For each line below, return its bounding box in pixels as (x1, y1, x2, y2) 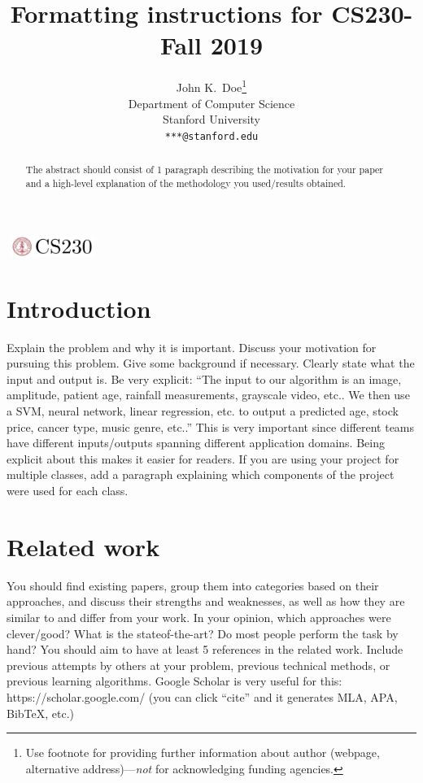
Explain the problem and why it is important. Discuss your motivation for (7, 338, 377, 355)
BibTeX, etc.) (7, 704, 75, 721)
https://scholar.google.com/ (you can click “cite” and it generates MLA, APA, (7, 688, 398, 705)
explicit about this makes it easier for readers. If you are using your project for (7, 450, 399, 467)
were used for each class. (7, 482, 129, 499)
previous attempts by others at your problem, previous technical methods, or (7, 656, 390, 673)
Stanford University (163, 111, 260, 128)
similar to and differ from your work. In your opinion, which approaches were (7, 608, 391, 625)
